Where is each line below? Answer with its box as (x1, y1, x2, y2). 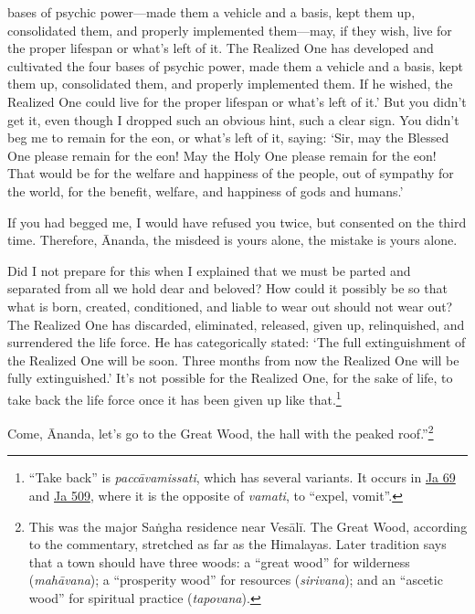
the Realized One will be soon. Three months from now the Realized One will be (7, 350, 459, 369)
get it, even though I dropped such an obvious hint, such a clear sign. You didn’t (7, 110, 459, 129)
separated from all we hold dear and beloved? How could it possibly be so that (7, 279, 448, 298)
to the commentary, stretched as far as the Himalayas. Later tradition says (28, 535, 447, 554)
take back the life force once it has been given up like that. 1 (7, 386, 342, 408)
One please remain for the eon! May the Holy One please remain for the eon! (7, 145, 437, 164)
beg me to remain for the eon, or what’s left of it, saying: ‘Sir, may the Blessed (7, 128, 449, 147)
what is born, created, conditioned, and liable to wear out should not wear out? (7, 296, 453, 315)
